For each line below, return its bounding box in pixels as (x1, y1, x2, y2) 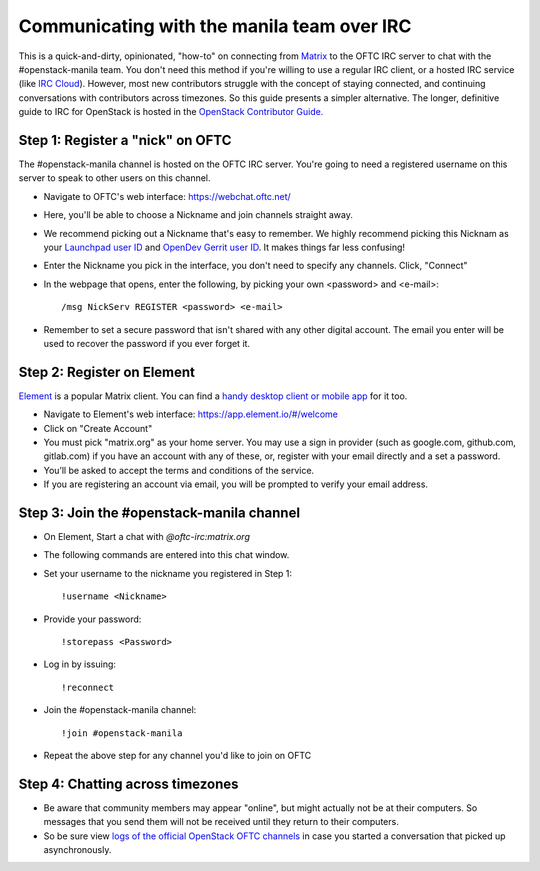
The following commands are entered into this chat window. (43, 549, 290, 561)
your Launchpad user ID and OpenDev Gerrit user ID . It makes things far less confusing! (43, 241, 405, 253)
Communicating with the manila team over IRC (18, 15, 412, 37)
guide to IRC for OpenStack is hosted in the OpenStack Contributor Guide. (18, 106, 324, 118)
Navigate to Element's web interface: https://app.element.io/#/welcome (43, 408, 339, 420)
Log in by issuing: (43, 658, 117, 670)
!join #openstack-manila (61, 727, 183, 739)
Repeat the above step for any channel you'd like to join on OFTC (43, 749, 312, 761)
